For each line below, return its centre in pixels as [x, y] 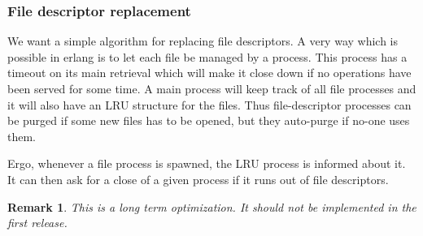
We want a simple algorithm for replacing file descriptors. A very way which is [203, 41]
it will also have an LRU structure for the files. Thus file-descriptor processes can [209, 104]
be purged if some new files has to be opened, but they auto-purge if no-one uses [209, 120]
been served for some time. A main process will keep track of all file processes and [212, 88]
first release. [37, 223]
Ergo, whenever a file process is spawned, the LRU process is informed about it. [207, 163]
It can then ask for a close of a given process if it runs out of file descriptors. [198, 179]
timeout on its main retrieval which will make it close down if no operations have [209, 73]
